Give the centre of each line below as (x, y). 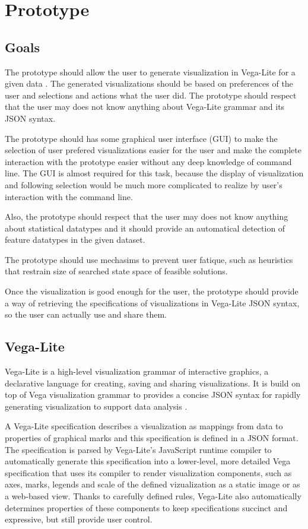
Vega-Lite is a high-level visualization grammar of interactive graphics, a (137, 371)
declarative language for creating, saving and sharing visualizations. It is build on (153, 383)
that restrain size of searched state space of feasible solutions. (116, 271)
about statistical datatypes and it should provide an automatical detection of (145, 228)
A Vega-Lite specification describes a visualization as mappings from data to (144, 426)
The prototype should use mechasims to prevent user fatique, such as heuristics (149, 259)
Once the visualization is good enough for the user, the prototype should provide (152, 291)
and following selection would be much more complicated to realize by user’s (144, 184)
